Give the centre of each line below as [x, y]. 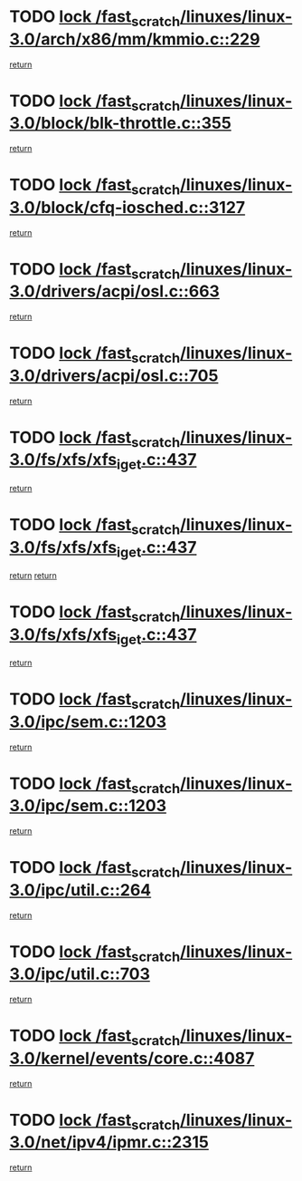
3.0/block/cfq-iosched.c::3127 [127, 207]
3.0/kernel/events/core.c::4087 [132, 1058]
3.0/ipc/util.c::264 [80, 890]
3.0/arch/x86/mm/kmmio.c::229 [135, 39]
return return [33, 575]
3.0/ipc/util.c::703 [80, 974]
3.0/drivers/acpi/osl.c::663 [114, 291]
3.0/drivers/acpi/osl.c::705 [114, 376]
